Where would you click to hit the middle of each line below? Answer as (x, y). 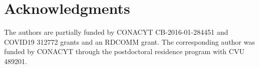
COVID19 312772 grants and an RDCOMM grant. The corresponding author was (129, 41)
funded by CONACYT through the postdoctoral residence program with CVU (124, 51)
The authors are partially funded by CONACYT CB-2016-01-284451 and (116, 32)
